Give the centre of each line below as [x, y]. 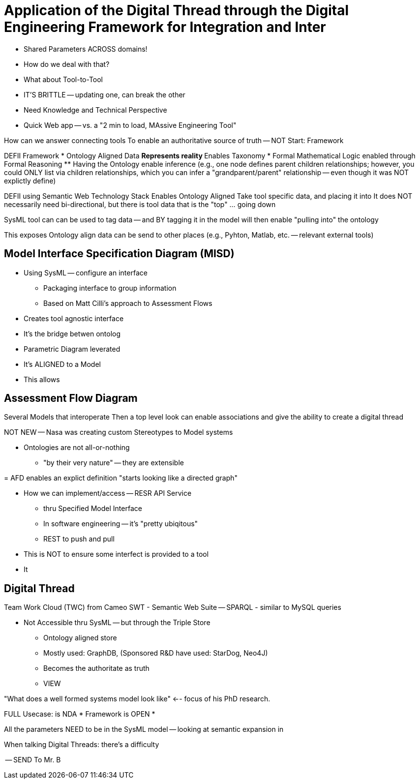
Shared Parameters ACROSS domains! [86, 49]
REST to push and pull [79, 539]
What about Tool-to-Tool [63, 79]
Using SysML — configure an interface [86, 272]
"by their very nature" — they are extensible [114, 463]
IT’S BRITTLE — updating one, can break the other [105, 94]
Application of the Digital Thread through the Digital [176, 10]
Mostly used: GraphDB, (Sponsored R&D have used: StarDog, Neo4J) [156, 653]
